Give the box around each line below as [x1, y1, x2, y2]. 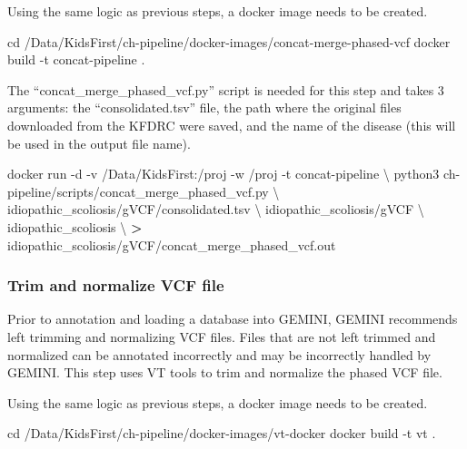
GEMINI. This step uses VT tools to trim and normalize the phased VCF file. [7, 363, 442, 382]
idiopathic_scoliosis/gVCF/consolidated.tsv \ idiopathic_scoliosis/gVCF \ [7, 200, 424, 219]
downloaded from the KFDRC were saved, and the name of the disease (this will [7, 115, 456, 134]
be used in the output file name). [7, 133, 191, 152]
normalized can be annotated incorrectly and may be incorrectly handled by [7, 345, 432, 364]
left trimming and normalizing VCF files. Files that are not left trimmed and [7, 327, 436, 346]
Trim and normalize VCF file [7, 274, 224, 297]
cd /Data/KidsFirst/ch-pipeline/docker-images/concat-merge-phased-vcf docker [7, 32, 451, 51]
